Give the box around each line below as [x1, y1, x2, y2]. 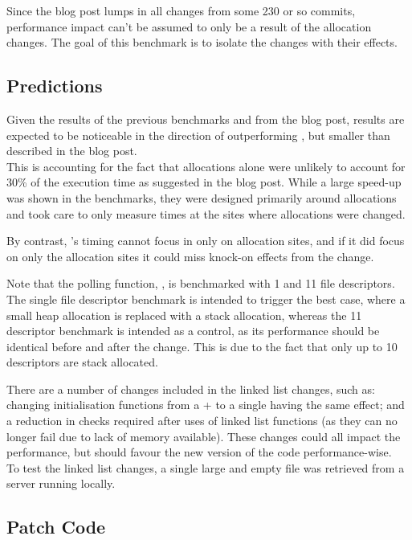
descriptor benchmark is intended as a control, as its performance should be [6, 322, 380, 339]
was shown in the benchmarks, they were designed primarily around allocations [6, 189, 397, 206]
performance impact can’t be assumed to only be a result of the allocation [6, 18, 372, 35]
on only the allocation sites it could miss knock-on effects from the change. [6, 247, 374, 264]
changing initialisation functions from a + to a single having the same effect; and [6, 396, 405, 413]
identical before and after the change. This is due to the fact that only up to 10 [6, 337, 398, 354]
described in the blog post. [6, 142, 137, 159]
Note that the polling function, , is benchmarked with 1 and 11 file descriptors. [6, 275, 395, 292]
